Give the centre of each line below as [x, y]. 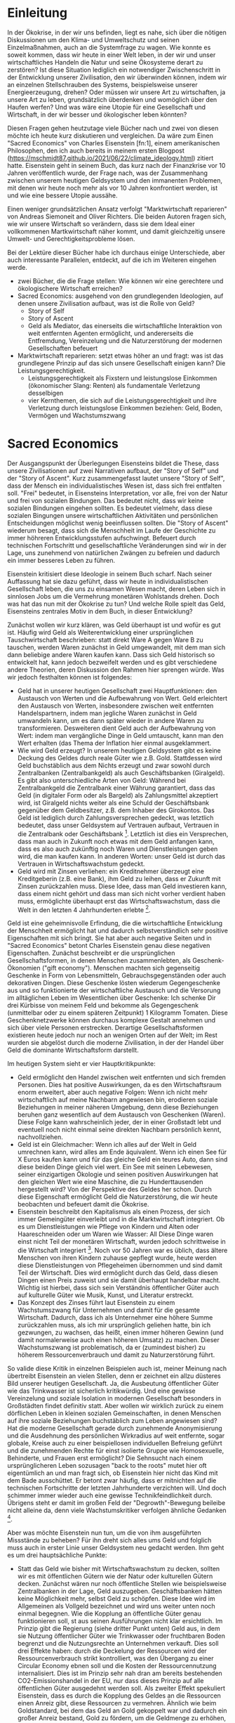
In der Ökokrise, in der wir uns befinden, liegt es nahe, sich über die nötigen [117, 32]
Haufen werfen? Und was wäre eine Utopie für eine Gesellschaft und [106, 107]
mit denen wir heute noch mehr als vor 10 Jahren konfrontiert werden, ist [113, 188]
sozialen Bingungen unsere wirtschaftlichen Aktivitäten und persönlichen [113, 515]
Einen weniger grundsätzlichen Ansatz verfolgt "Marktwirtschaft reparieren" [117, 209]
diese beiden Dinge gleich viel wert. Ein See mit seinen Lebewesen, [115, 1167]
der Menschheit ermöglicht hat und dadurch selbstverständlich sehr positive [117, 931]
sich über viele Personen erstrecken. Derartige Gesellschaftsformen [106, 1028]
